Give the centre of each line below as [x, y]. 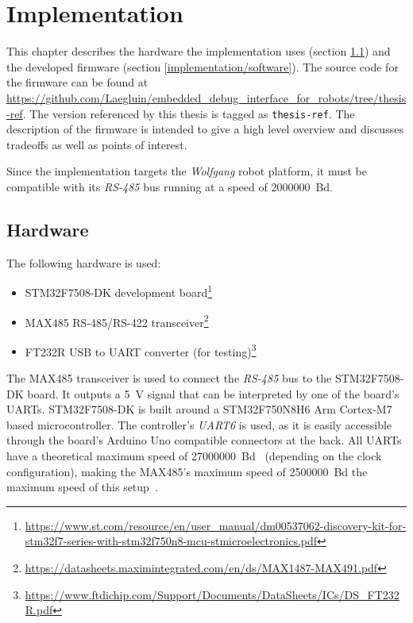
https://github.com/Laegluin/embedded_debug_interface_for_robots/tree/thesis [206, 97]
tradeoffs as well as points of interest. [97, 144]
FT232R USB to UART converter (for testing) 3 [141, 350]
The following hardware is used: [84, 262]
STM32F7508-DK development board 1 [119, 291]
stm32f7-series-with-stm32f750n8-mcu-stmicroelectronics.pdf [171, 541]
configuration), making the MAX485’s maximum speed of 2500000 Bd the [187, 471]
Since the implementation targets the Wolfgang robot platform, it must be [187, 171]
